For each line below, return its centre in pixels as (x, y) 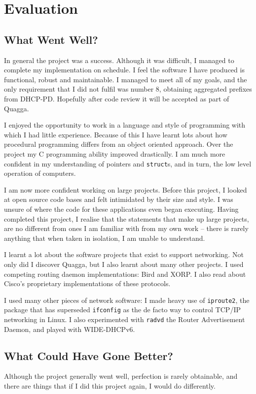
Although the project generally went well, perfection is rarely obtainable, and (121, 376)
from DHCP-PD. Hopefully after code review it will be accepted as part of (117, 98)
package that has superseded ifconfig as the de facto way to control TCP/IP (122, 310)
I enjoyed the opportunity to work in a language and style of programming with (125, 125)
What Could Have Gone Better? (89, 355)
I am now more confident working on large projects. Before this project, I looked (126, 189)
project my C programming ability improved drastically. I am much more (115, 153)
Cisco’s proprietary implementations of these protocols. (87, 283)
